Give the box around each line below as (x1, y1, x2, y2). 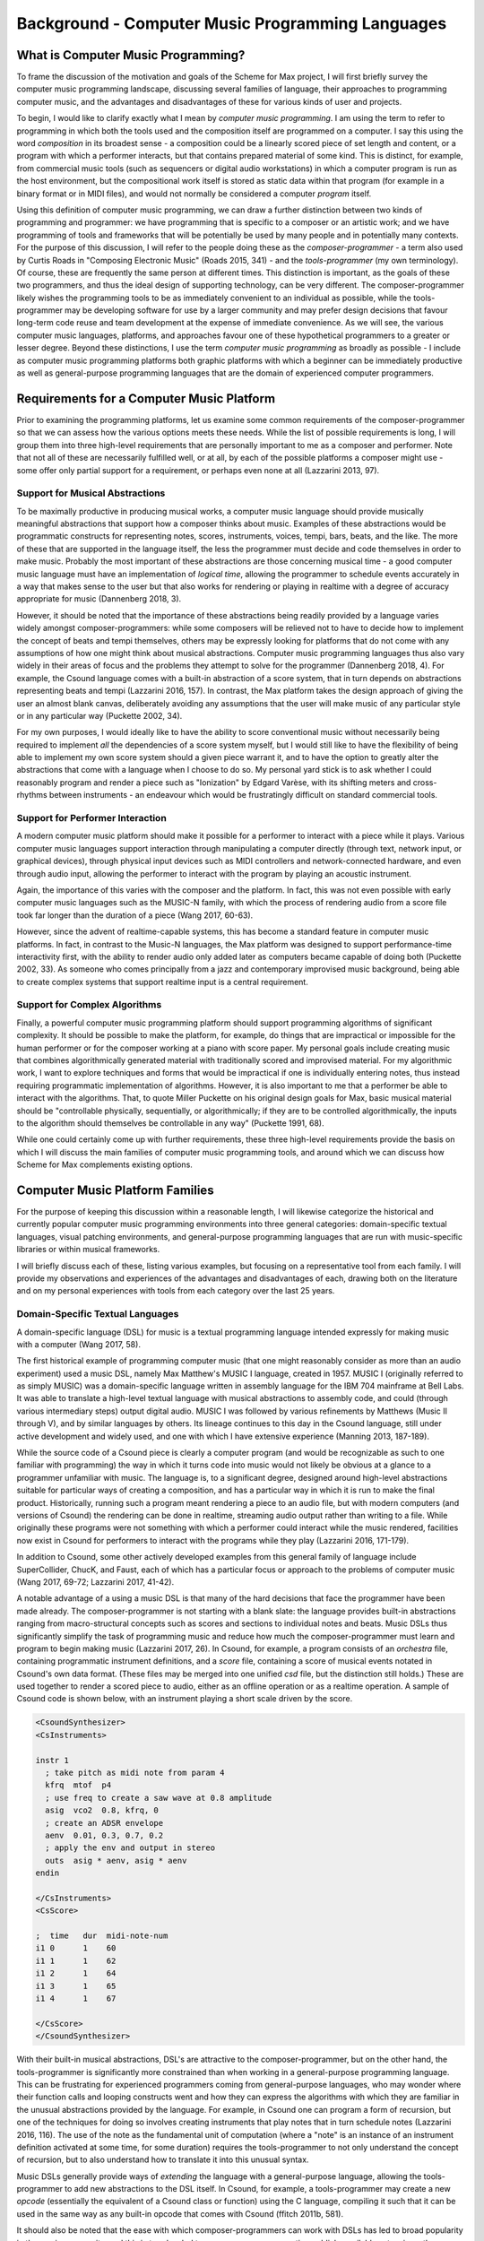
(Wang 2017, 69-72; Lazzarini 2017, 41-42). (16, 1576, 175, 1587)
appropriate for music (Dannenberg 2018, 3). (16, 593, 182, 604)
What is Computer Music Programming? (16, 48, 246, 63)
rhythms (16, 790, 48, 800)
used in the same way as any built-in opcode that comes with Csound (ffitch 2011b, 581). (16, 2208, 344, 2219)
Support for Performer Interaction (16, 812, 168, 825)
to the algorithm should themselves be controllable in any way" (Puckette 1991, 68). (16, 1117, 324, 1129)
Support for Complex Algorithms (16, 999, 162, 1011)
